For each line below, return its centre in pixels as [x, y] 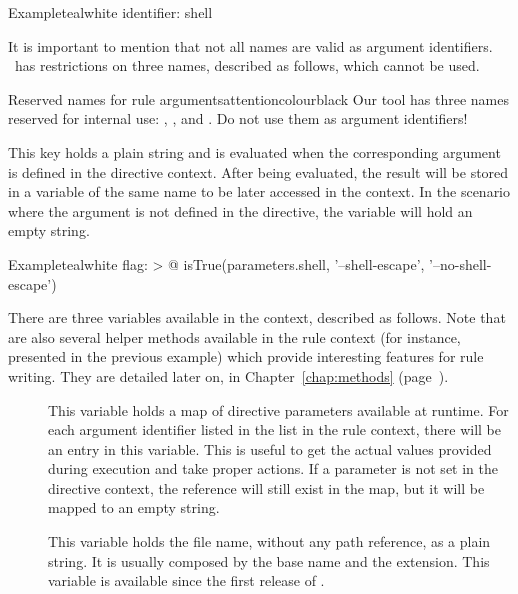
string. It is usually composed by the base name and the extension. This [269, 560]
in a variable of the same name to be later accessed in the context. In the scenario [259, 191]
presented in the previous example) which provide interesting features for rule [246, 356]
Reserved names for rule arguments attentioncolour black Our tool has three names [258, 98]
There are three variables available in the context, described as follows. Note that [257, 317]
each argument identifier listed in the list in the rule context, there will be [274, 429]
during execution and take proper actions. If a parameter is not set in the [273, 468]
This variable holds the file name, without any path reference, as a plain [269, 541]
